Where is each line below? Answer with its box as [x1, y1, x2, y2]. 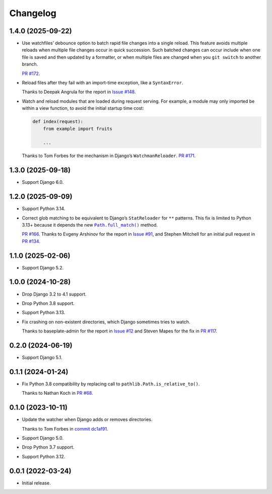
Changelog [9, 8, 56, 19]
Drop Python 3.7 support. [22, 444, 75, 450]
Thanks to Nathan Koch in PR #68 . [22, 390, 93, 396]
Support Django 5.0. [22, 435, 64, 441]
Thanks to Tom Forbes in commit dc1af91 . [22, 426, 108, 432]
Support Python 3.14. [22, 205, 65, 211]
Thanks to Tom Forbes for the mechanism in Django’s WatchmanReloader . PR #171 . [22, 153, 196, 159]
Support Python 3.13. [22, 310, 65, 316]
